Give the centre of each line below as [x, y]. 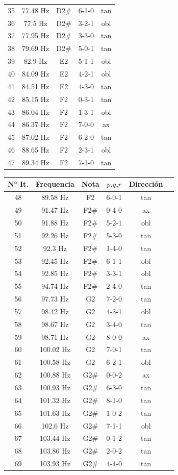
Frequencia [55, 184]
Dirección [146, 184]
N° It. [18, 184]
